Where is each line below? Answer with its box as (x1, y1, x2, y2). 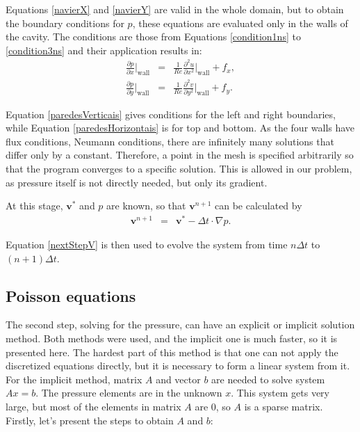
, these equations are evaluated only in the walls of (132, 15, 348, 30)
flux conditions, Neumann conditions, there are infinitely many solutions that (6, 134, 334, 148)
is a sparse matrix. (244, 399, 323, 413)
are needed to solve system (211, 371, 325, 386)
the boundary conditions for (6, 15, 124, 30)
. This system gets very (231, 385, 330, 400)
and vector (156, 371, 201, 386)
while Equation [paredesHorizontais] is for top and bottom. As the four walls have (6, 120, 355, 135)
